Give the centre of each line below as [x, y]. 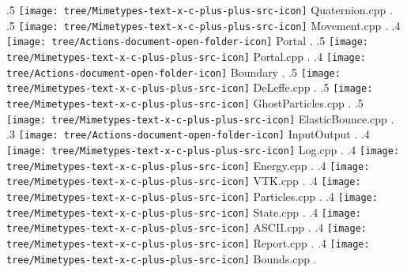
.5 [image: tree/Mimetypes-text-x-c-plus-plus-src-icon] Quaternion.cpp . [200, 9]
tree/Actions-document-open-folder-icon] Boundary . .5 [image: [173, 72]
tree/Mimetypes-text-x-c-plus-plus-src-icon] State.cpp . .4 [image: [184, 212]
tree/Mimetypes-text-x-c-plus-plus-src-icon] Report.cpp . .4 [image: [188, 242]
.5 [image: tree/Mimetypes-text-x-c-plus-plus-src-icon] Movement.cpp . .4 [203, 25]
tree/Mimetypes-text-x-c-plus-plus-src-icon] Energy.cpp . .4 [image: [188, 165]
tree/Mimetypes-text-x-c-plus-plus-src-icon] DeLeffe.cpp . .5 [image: [190, 87]
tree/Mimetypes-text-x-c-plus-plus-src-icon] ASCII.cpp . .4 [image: [187, 227]
